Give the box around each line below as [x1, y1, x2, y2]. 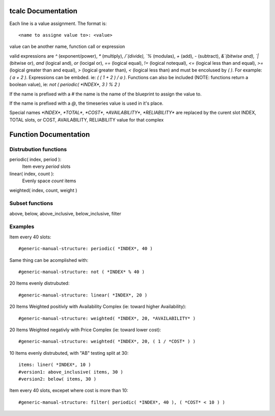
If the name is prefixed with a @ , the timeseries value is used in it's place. [9, 100, 164, 107]
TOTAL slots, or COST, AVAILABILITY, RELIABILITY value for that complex [9, 116, 164, 123]
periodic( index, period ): [9, 156, 62, 162]
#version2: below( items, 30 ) [18, 376, 97, 382]
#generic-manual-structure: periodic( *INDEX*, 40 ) [18, 246, 153, 252]
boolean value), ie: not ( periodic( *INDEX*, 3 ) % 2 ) [9, 82, 120, 88]
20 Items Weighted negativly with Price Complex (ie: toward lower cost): [9, 327, 161, 333]
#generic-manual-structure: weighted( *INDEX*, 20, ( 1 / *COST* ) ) [18, 338, 196, 345]
